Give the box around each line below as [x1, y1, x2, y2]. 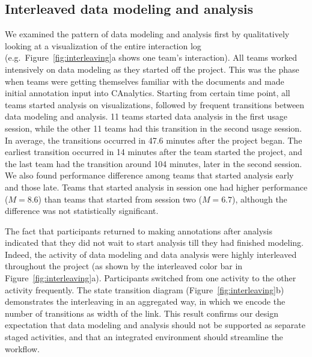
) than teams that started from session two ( [38, 192, 202, 205]
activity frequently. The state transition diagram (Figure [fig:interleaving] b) [5, 283, 284, 296]
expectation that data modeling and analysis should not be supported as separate [5, 319, 305, 331]
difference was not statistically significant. [5, 204, 159, 217]
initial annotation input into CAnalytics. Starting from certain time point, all [5, 87, 290, 99]
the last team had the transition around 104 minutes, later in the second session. [5, 157, 302, 169]
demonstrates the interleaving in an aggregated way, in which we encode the [5, 295, 286, 308]
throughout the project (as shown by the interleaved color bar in [5, 260, 243, 272]
